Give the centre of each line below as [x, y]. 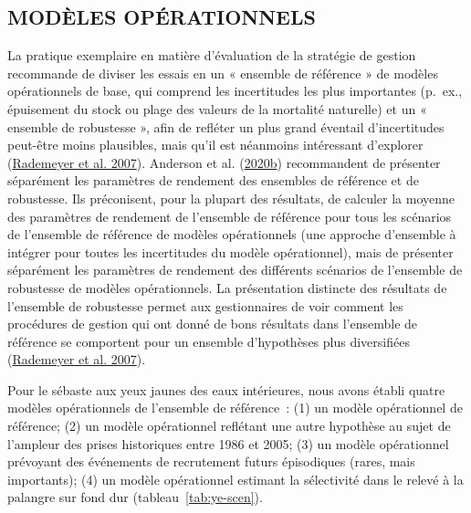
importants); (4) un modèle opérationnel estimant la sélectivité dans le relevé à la [235, 479]
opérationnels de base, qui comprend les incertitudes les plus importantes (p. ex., [235, 91]
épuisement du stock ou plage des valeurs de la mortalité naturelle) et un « [217, 108]
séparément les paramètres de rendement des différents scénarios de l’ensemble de [235, 270]
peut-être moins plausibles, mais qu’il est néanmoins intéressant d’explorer [215, 145]
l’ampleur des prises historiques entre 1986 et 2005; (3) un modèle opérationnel [228, 443]
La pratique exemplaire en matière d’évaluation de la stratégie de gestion [212, 55]
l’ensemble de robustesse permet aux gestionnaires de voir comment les [205, 305]
